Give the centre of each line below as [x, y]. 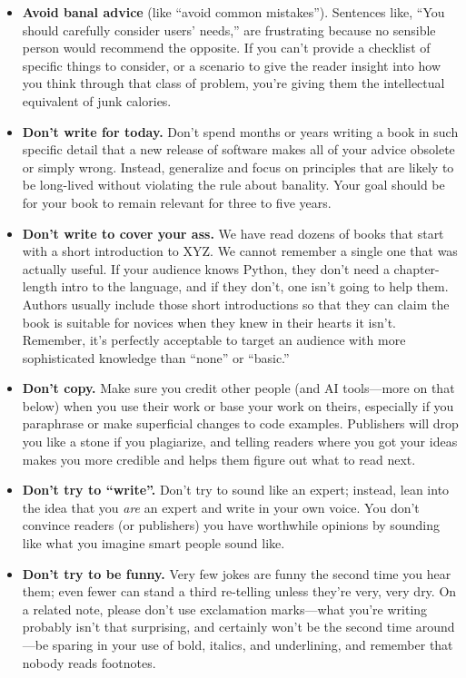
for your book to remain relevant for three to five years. [177, 202]
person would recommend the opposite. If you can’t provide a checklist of [226, 48]
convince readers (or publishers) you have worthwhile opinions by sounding [231, 525]
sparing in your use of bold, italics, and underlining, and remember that [253, 644]
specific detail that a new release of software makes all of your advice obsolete [238, 149]
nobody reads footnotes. [89, 662]
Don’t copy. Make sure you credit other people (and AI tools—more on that [238, 388]
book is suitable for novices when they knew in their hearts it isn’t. [209, 322]
